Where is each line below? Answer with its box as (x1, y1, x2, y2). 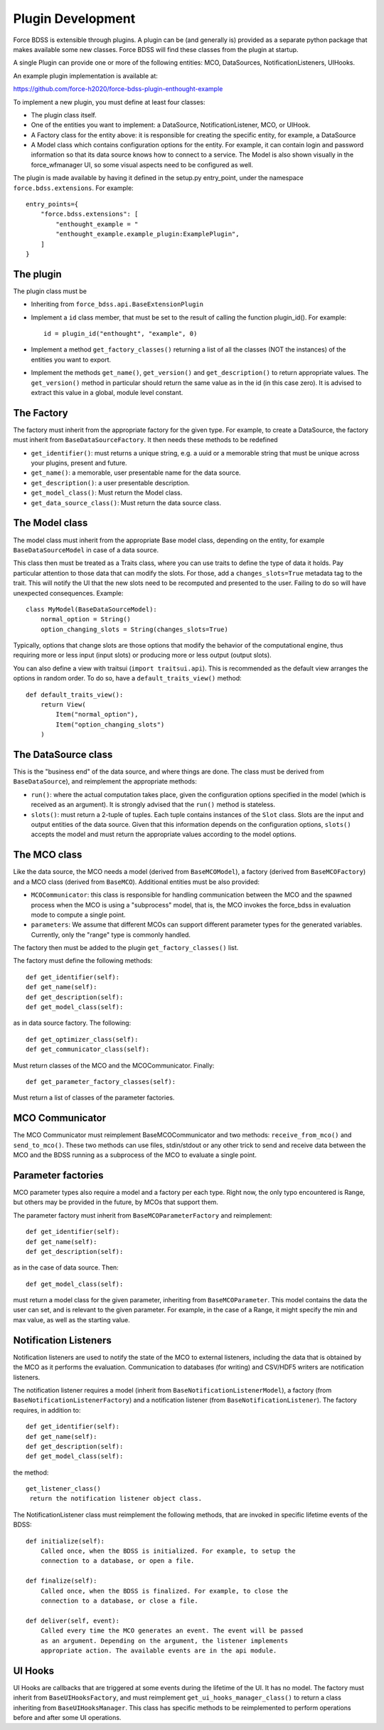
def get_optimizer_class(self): (26, 1035, 139, 1043)
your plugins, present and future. (31, 459, 127, 468)
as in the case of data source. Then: (13, 1263, 119, 1272)
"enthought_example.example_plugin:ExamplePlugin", (55, 230, 240, 238)
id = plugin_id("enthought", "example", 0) (43, 329, 198, 338)
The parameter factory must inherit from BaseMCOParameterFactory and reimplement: (13, 1211, 272, 1220)
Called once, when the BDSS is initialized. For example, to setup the (40, 1547, 296, 1555)
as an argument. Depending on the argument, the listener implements (40, 1637, 289, 1645)
